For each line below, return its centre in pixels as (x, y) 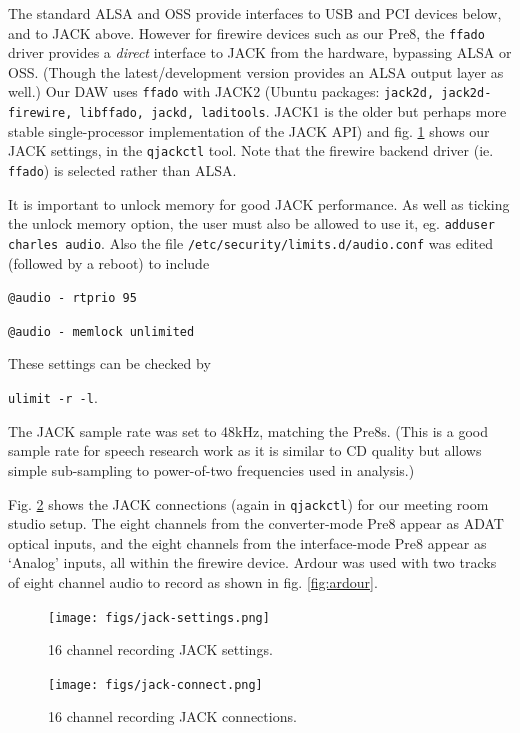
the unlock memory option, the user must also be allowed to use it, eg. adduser (251, 223)
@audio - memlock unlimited (101, 331)
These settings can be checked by (109, 363)
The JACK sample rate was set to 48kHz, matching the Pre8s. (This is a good (248, 430)
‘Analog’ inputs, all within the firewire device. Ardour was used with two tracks (252, 562)
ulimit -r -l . (53, 397)
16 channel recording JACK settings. (160, 649)
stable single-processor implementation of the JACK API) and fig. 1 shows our (249, 130)
